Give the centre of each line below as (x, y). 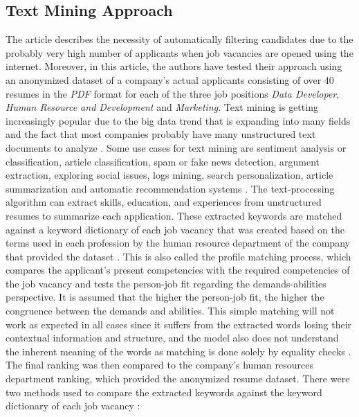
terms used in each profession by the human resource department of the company (178, 243)
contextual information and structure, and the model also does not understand (172, 338)
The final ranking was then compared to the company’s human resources (159, 365)
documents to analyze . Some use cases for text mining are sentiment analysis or (176, 147)
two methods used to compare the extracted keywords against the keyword (164, 392)
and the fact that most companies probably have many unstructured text (161, 134)
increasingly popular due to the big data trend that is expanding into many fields (178, 120)
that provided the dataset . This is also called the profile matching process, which (178, 256)
